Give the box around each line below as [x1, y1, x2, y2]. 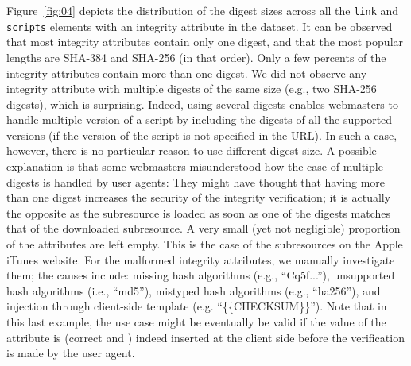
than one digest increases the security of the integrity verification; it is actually [6, 189, 391, 206]
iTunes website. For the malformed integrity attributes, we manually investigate [6, 251, 395, 268]
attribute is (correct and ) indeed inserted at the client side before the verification [6, 329, 405, 345]
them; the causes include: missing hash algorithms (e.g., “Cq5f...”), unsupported [6, 267, 395, 283]
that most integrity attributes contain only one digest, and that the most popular [6, 33, 404, 50]
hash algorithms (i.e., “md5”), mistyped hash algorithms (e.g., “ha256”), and [6, 282, 381, 299]
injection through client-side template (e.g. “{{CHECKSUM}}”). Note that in [6, 298, 387, 314]
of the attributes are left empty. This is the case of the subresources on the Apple [6, 236, 403, 252]
